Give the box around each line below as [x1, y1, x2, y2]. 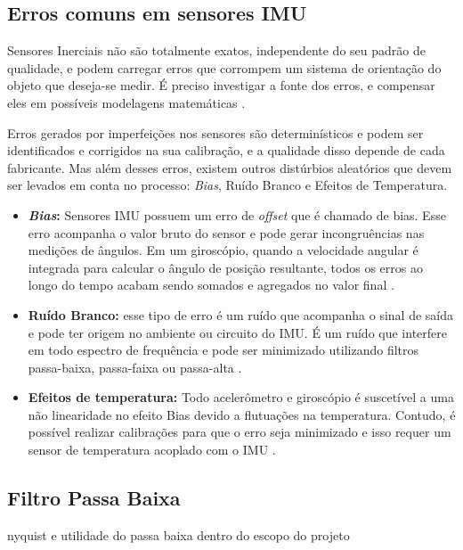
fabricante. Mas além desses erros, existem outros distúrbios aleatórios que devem [7, 158, 452, 176]
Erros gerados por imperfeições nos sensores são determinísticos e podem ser [7, 123, 424, 142]
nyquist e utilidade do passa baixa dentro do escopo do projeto [7, 525, 350, 544]
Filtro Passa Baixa [7, 484, 181, 512]
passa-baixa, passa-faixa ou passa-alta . [28, 357, 242, 376]
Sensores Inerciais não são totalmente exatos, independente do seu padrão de [7, 41, 426, 60]
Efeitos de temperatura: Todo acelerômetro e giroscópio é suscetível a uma [28, 388, 454, 406]
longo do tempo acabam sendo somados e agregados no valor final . [28, 275, 394, 294]
